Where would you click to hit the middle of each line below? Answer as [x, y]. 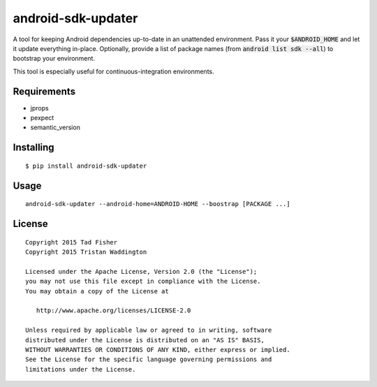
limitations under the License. [81, 369]
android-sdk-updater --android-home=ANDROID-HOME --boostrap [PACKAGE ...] [158, 204]
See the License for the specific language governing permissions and [149, 359]
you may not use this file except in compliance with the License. [143, 282]
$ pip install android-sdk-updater [86, 166]
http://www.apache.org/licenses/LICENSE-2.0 [113, 311]
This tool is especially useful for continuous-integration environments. [113, 71]
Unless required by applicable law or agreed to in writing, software [149, 330]
